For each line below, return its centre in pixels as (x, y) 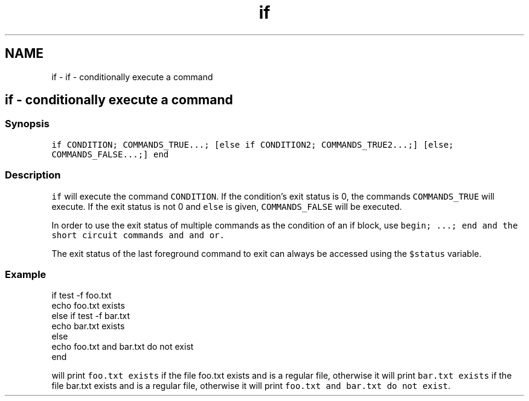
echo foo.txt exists (88, 306)
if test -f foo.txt (82, 295)
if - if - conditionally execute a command (132, 77)
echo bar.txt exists (88, 326)
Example (26, 274)
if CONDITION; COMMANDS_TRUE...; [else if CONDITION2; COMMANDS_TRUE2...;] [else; (253, 144)
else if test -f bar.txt (91, 316)
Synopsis (27, 124)
